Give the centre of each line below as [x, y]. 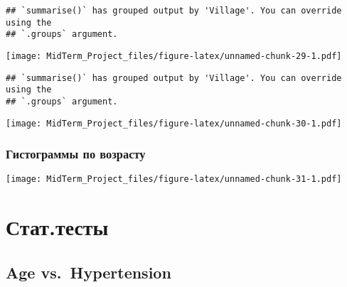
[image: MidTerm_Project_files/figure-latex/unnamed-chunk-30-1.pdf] [174, 123]
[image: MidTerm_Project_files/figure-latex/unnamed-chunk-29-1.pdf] [174, 56]
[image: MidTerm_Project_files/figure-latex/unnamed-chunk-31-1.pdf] [174, 179]
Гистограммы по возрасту [76, 154]
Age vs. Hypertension [89, 272]
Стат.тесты [57, 227]
